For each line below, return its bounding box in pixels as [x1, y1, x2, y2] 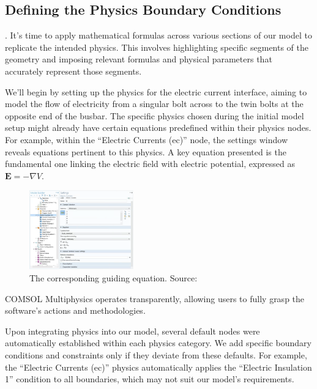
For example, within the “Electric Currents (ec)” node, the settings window [5, 133, 288, 146]
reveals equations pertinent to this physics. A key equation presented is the [5, 145, 286, 158]
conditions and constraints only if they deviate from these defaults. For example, [5, 348, 307, 361]
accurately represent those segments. [5, 64, 142, 77]
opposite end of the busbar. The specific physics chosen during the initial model [5, 109, 304, 122]
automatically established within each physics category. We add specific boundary [5, 336, 311, 349]
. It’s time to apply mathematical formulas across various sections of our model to [5, 29, 312, 42]
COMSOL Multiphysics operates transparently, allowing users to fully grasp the [5, 292, 305, 305]
